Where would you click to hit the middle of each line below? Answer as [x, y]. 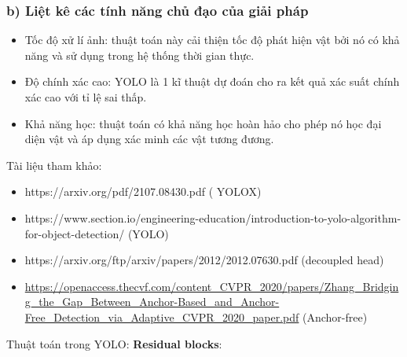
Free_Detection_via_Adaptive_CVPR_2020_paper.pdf [162, 317]
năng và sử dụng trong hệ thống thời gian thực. [139, 55]
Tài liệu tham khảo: [54, 165]
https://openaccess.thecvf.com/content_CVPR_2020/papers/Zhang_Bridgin [212, 286]
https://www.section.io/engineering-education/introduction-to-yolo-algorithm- [213, 217]
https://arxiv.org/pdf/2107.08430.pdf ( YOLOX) [143, 191]
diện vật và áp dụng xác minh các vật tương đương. [149, 139]
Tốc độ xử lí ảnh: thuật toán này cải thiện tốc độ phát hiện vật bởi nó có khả [212, 40]
